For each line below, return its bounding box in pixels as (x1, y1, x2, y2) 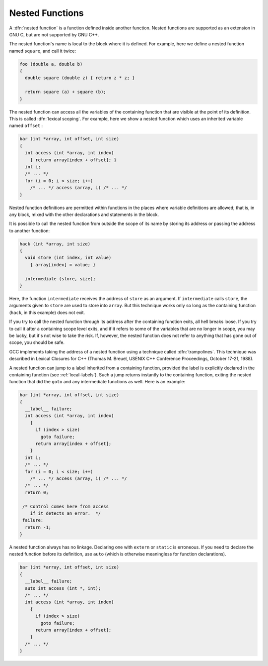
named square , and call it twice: (9, 48, 76, 54)
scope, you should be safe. (9, 339, 65, 345)
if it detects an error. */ (30, 510, 101, 516)
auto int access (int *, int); (25, 585, 101, 591)
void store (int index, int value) (25, 255, 112, 261)
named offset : (9, 122, 43, 129)
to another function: (9, 227, 50, 233)
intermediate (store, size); (25, 276, 96, 281)
